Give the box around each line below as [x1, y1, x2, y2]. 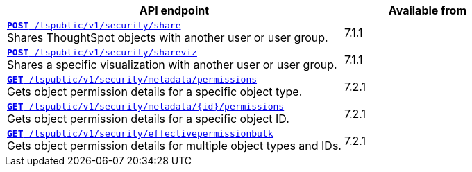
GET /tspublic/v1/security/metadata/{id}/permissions [7, 101, 285, 112]
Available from [388, 3, 467, 17]
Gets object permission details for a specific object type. [7, 85, 303, 98]
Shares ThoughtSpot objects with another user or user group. [7, 31, 328, 44]
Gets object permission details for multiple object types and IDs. [7, 139, 342, 153]
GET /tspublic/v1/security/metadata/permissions [7, 74, 258, 85]
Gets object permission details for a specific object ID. [7, 112, 289, 126]
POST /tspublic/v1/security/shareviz [7, 47, 197, 58]
